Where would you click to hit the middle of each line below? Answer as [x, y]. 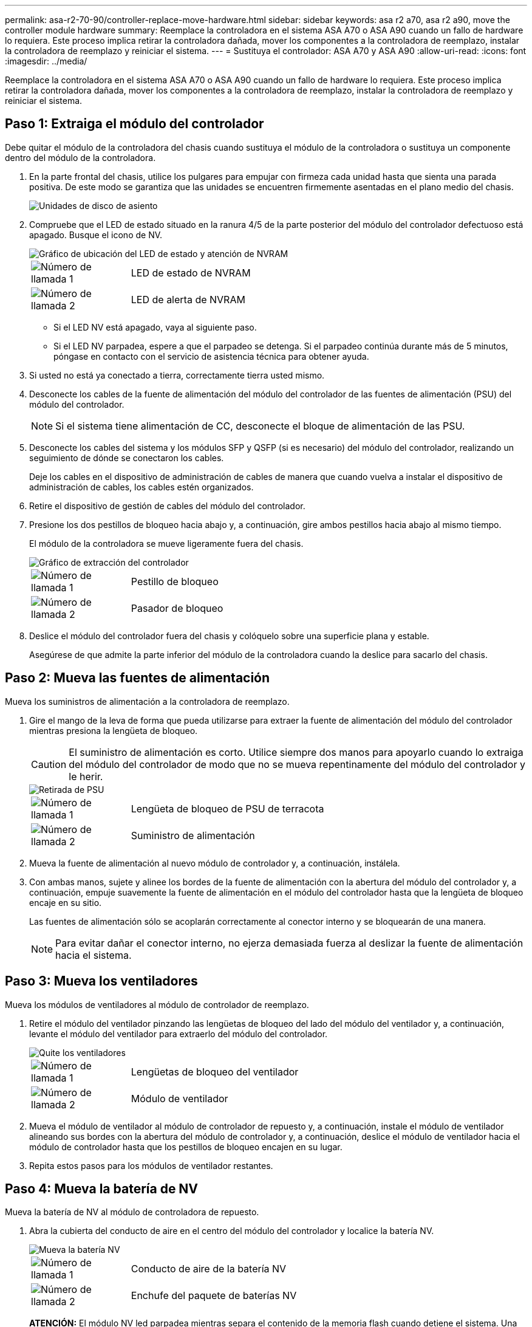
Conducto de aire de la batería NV [209, 1269]
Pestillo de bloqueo [175, 581]
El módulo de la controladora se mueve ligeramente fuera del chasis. [166, 543]
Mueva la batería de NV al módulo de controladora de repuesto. [132, 1212]
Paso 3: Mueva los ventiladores [101, 981]
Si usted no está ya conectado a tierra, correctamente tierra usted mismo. [177, 375]
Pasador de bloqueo [177, 608]
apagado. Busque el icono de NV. [96, 235]
